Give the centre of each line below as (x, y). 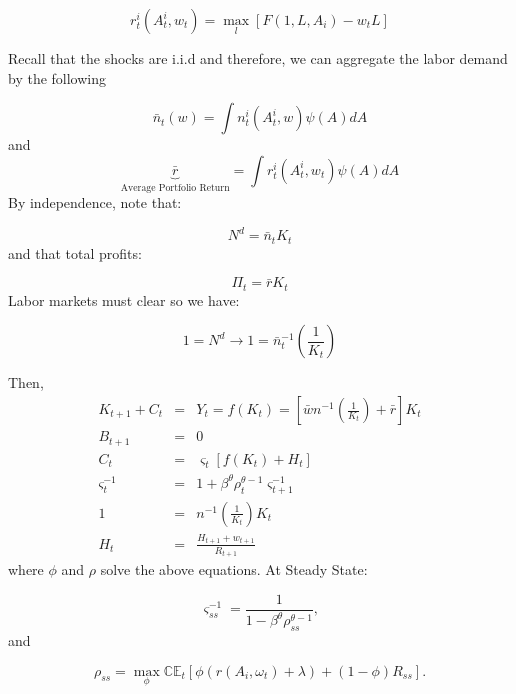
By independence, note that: (95, 202)
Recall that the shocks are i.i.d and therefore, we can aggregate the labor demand (258, 58)
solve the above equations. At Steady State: (234, 569)
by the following (57, 77)
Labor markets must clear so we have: (124, 299)
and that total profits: (75, 252)
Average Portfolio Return (175, 187)
